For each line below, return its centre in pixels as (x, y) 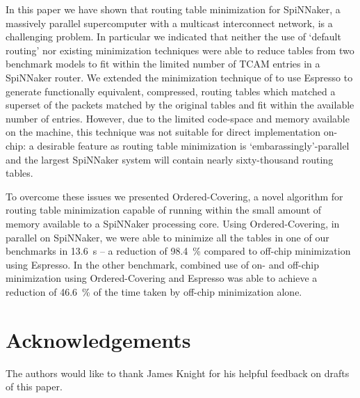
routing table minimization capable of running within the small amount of (164, 210)
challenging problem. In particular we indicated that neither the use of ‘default (173, 37)
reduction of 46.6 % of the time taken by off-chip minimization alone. (154, 291)
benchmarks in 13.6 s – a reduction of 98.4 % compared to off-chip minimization (178, 251)
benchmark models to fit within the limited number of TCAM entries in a (163, 64)
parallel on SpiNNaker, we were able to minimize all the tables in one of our (167, 237)
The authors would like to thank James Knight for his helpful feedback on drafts (178, 373)
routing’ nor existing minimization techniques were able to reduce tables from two (180, 50)
